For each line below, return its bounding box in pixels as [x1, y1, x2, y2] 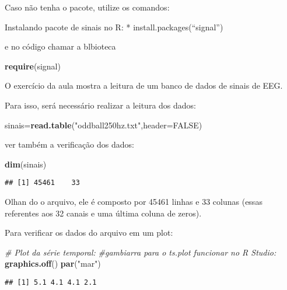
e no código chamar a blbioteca [5, 40, 116, 53]
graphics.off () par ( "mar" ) [5, 257, 101, 270]
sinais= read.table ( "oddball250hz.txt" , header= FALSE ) [5, 118, 202, 131]
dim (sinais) [5, 158, 47, 170]
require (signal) [5, 60, 61, 72]
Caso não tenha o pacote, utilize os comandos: [5, 1, 170, 13]
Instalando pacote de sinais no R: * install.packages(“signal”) [5, 20, 223, 33]
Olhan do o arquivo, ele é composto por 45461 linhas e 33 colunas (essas [5, 195, 262, 207]
